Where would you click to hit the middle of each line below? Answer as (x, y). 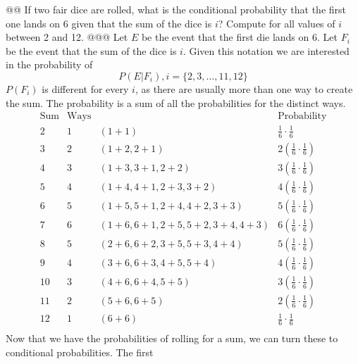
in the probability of (49, 64)
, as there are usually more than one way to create (244, 88)
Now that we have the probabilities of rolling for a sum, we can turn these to (172, 338)
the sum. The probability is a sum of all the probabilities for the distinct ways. (176, 102)
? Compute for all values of (277, 23)
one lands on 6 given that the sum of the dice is (109, 23)
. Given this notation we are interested (266, 50)
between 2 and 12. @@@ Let (67, 37)
